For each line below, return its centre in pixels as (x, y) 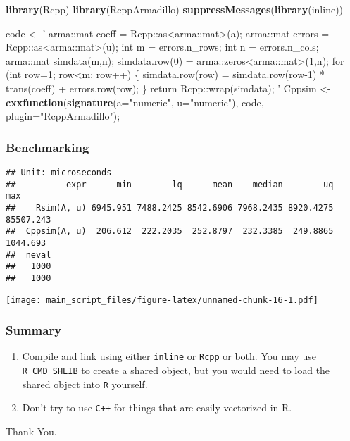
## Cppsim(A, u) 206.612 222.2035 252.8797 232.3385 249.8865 (170, 231)
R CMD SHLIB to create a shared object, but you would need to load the (176, 370)
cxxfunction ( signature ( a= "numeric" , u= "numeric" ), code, (135, 102)
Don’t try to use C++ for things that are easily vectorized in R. (157, 408)
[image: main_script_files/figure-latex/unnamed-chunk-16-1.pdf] (162, 300)
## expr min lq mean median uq (170, 184)
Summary (34, 330)
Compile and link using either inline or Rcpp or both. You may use (169, 356)
